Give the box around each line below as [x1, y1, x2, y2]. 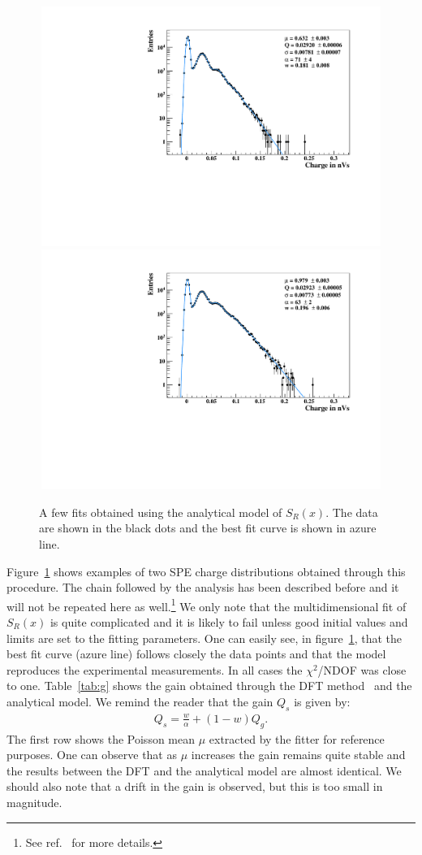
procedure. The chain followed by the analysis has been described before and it [6, 579, 399, 596]
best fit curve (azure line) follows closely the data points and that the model [6, 645, 386, 662]
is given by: [294, 692, 351, 710]
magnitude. [6, 793, 62, 810]
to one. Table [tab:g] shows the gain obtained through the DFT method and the [6, 677, 412, 694]
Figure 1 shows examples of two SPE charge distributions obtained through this [6, 562, 406, 579]
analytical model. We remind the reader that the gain [6, 692, 273, 710]
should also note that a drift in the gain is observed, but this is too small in [6, 778, 383, 795]
